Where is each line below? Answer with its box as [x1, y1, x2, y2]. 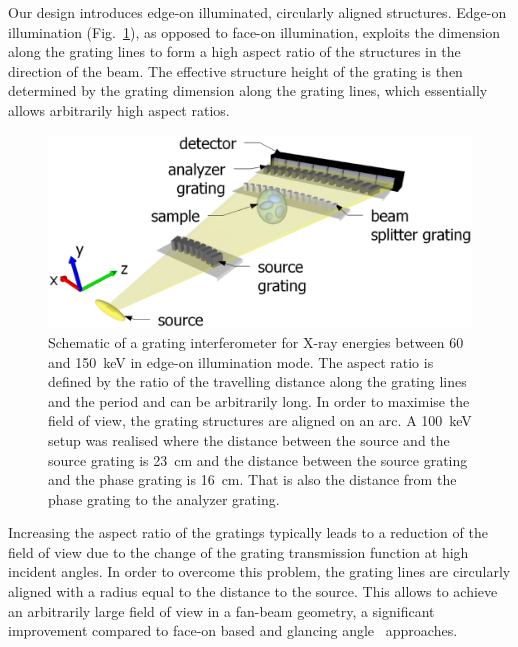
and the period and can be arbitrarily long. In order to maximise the [48, 390, 470, 411]
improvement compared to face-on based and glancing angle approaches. [8, 620, 458, 641]
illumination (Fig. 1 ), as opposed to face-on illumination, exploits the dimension [8, 21, 501, 42]
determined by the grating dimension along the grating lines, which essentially [8, 80, 488, 101]
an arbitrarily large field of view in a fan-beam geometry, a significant [8, 600, 435, 621]
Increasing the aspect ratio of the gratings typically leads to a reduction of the [8, 522, 488, 543]
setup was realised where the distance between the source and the [48, 429, 450, 450]
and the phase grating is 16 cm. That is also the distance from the [48, 469, 457, 490]
